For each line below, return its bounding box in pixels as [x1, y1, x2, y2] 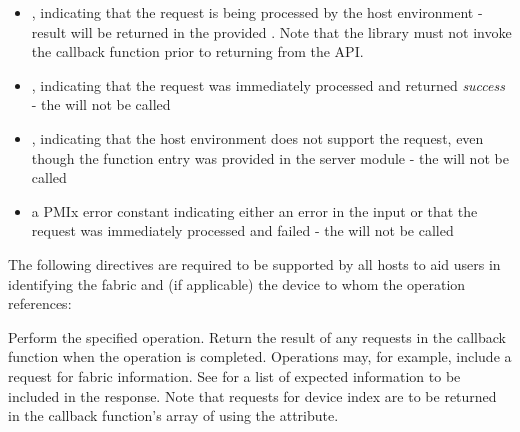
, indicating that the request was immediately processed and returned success [31, 74, 505, 95]
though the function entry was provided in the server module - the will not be [31, 147, 509, 168]
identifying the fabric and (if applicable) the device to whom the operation [8, 273, 466, 294]
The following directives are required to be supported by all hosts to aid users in [8, 253, 501, 274]
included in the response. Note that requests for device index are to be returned [8, 385, 497, 406]
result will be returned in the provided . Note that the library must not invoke [31, 21, 512, 42]
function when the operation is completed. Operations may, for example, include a [8, 346, 512, 367]
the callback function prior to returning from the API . [31, 41, 364, 62]
